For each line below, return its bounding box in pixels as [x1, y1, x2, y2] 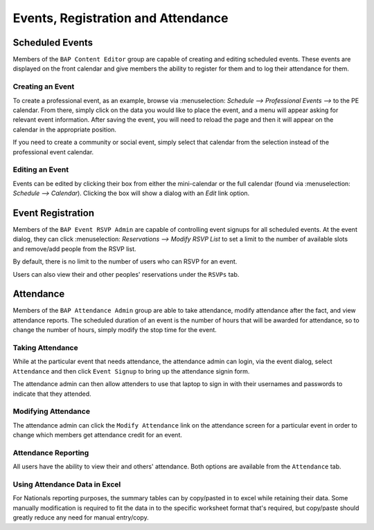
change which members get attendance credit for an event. [12, 431, 183, 439]
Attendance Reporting [12, 448, 89, 457]
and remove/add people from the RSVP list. [12, 244, 136, 253]
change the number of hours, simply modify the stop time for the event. [12, 326, 217, 334]
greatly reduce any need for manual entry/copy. [12, 513, 149, 522]
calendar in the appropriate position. [12, 125, 117, 134]
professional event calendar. [12, 147, 94, 156]
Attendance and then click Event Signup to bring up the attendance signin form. [12, 367, 250, 375]
